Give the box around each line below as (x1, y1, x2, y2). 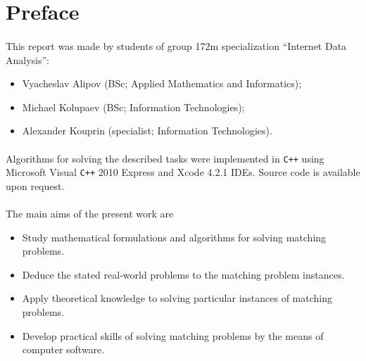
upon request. (6, 178, 65, 193)
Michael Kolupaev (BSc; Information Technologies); (22, 99, 245, 114)
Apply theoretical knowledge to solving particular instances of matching (22, 291, 332, 305)
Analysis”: (6, 52, 49, 67)
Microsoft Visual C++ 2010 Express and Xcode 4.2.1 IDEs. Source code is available (6, 165, 360, 179)
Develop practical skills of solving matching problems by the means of (22, 328, 324, 343)
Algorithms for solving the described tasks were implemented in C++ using (6, 151, 324, 165)
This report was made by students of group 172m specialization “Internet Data (6, 38, 347, 53)
